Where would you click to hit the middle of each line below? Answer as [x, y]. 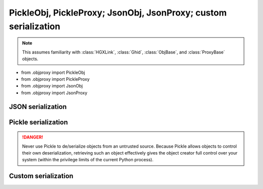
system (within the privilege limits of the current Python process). [88, 160]
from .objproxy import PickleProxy [56, 79]
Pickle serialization [38, 122]
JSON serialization [38, 107]
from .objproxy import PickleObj [53, 72]
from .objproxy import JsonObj [52, 86]
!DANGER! [33, 137]
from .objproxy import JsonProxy [54, 93]
